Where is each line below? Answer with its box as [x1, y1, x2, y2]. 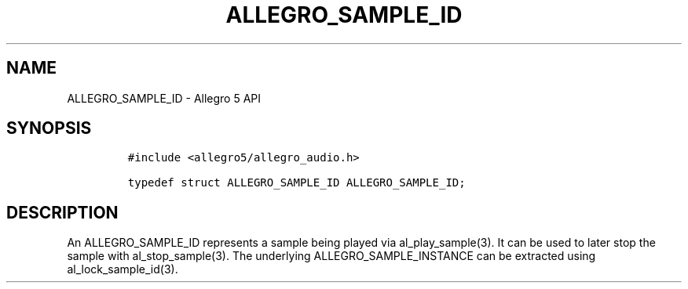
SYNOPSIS [6, 118, 92, 139]
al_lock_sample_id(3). [67, 262, 178, 276]
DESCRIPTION [6, 202, 119, 222]
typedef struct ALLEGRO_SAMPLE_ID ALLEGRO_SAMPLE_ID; [127, 176, 466, 190]
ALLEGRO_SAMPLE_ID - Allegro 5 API [67, 91, 262, 105]
